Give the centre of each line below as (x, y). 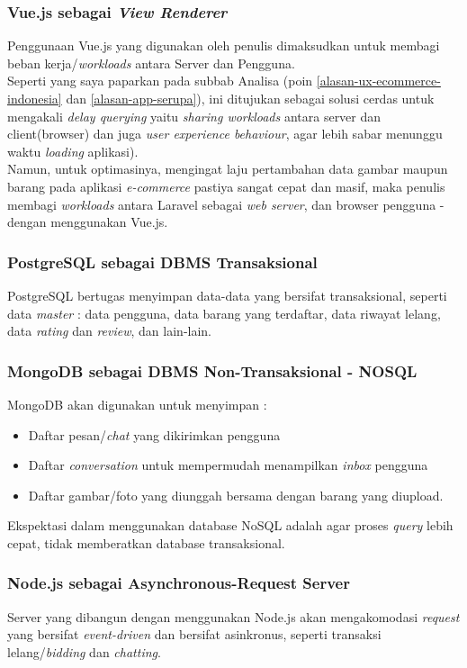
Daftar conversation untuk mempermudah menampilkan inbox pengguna (228, 465)
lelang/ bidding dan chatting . (84, 651)
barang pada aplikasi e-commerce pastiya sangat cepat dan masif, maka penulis (226, 186)
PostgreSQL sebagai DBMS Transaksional (162, 262)
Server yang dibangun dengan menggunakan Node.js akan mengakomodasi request (233, 616)
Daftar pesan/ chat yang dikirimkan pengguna (154, 434)
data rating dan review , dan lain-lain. (110, 331)
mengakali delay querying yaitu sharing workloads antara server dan (194, 116)
